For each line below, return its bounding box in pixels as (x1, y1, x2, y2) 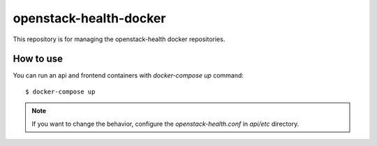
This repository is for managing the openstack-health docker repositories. (13, 35, 226, 43)
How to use (13, 53, 63, 65)
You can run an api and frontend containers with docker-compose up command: (13, 71, 244, 80)
